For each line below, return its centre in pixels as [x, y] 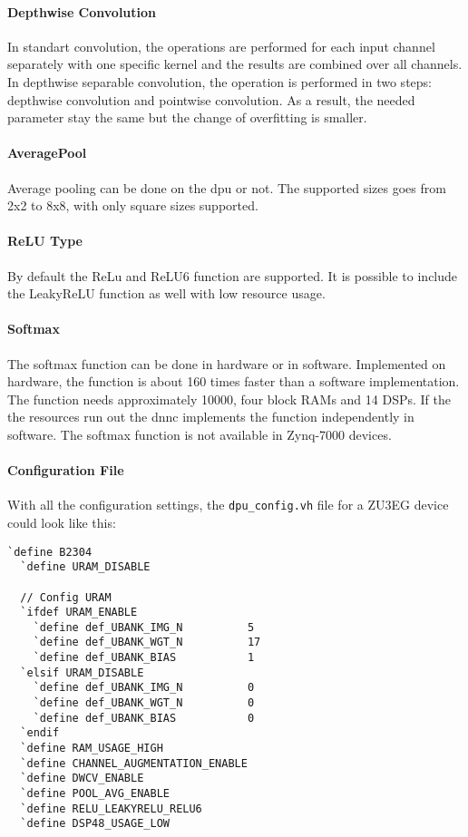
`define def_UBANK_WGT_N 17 [147, 642]
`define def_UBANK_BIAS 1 [144, 658]
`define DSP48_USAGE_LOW [95, 824]
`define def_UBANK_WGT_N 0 [144, 703]
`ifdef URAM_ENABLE [79, 613]
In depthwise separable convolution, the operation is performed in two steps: [219, 81]
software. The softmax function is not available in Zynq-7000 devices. [200, 434]
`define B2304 [50, 552]
